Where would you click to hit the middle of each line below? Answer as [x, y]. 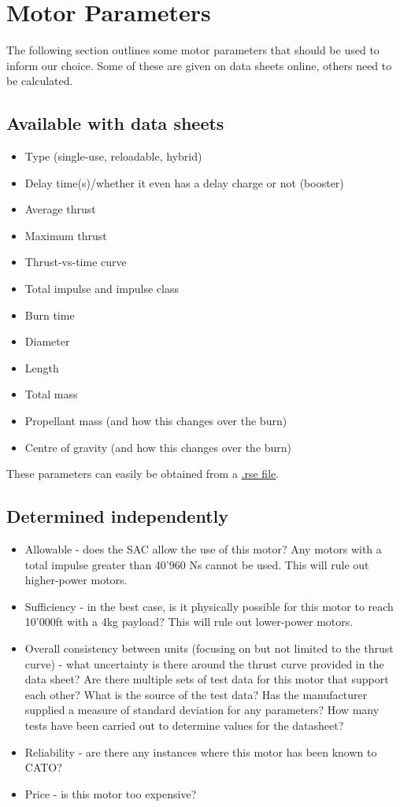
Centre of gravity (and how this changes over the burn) [158, 447]
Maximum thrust [66, 235]
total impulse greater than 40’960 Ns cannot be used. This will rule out [197, 564]
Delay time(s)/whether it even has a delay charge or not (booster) [184, 182]
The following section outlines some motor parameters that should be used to [193, 50]
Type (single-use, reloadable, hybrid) [113, 156]
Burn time [50, 315]
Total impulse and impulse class [102, 289]
